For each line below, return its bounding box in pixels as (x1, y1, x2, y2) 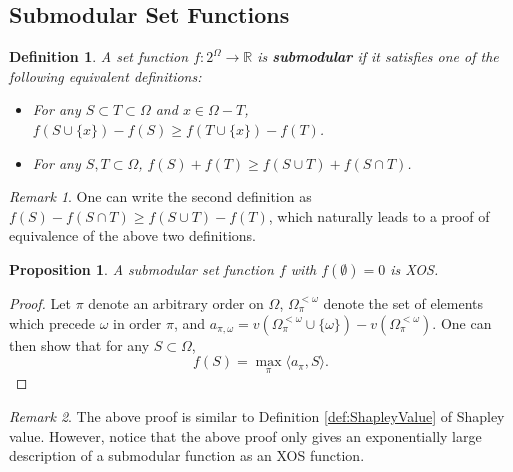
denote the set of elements (323, 292, 484, 313)
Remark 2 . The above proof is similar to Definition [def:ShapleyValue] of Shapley (9, 405, 505, 426)
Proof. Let (9, 292, 71, 313)
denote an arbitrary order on (88, 292, 264, 313)
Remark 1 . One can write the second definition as (9, 186, 312, 207)
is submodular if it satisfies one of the (257, 46, 499, 67)
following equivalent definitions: (9, 65, 202, 86)
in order (113, 312, 162, 333)
